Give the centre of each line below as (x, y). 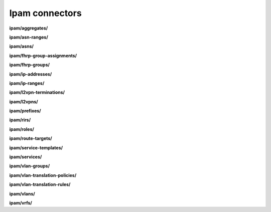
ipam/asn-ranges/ (29, 37)
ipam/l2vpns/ (24, 101)
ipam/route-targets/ (31, 138)
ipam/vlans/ (22, 193)
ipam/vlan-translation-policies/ (43, 175)
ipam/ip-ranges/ (27, 83)
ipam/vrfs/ (21, 202)
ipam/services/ (26, 157)
